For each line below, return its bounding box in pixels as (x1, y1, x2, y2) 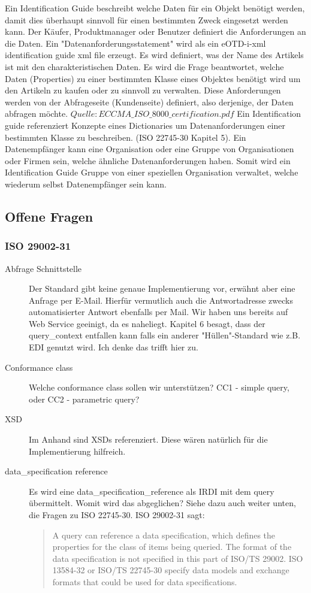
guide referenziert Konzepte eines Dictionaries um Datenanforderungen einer (5, 119, 285, 131)
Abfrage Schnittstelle (5, 262, 82, 274)
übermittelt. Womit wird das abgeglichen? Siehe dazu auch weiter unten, (29, 497, 296, 509)
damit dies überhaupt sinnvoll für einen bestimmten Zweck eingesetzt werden (5, 13, 288, 26)
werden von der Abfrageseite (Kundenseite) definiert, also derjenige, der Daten (5, 95, 294, 108)
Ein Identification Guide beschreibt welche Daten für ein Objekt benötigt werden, (5, 2, 305, 14)
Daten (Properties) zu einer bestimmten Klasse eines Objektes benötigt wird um (5, 72, 301, 84)
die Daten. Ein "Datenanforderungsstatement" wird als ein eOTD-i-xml (5, 37, 266, 49)
